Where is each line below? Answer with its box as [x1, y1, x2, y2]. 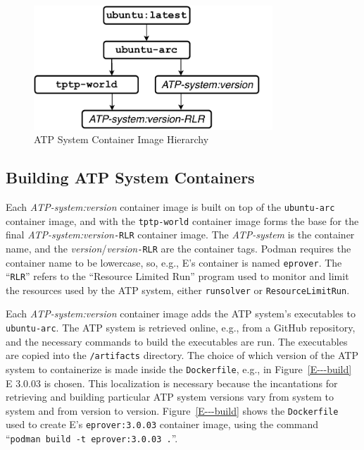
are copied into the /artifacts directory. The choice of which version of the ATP [6, 348, 358, 363]
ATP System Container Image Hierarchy [34, 132, 209, 147]
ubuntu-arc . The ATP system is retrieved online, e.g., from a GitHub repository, [6, 320, 356, 335]
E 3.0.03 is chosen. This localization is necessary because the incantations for [6, 375, 338, 390]
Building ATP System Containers [6, 166, 255, 188]
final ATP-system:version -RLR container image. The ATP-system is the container [6, 227, 355, 242]
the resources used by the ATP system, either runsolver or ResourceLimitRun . [6, 282, 350, 297]
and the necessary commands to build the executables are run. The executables [6, 334, 348, 348]
